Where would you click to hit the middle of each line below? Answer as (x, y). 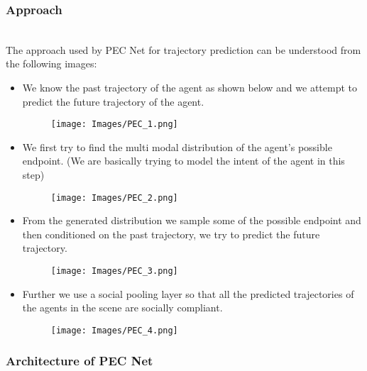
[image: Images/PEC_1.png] (114, 124)
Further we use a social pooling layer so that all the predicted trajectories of (188, 293)
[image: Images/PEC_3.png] (114, 271)
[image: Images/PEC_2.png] (114, 198)
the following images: (51, 63)
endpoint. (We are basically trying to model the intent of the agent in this (183, 161)
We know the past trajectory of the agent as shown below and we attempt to (190, 87)
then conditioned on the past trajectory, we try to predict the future (171, 234)
